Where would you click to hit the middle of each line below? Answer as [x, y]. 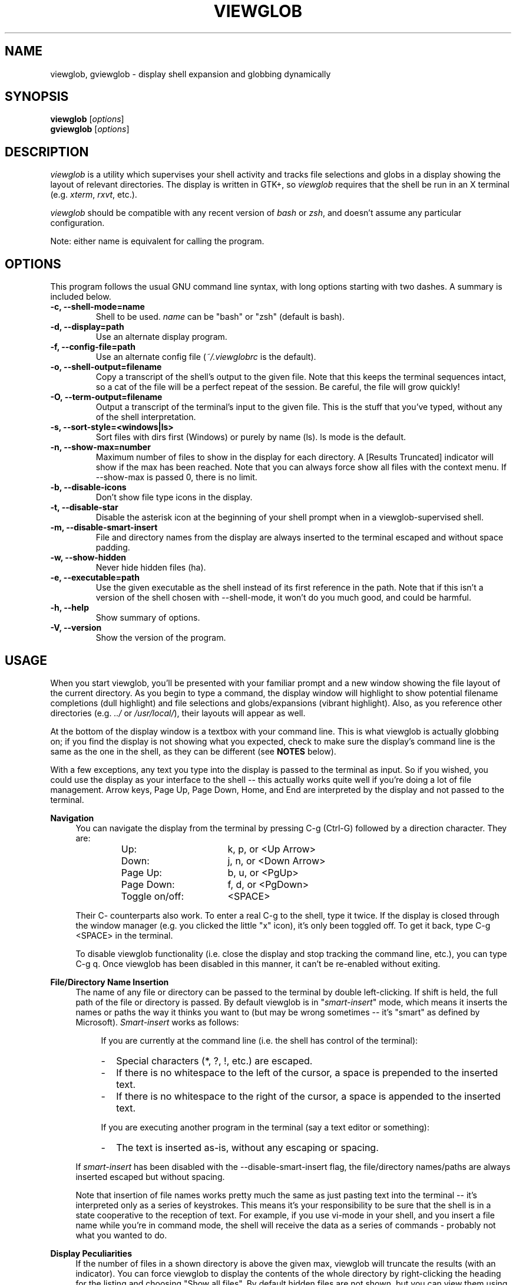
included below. [81, 297]
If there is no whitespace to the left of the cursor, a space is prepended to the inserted [307, 1072]
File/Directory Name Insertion [110, 982]
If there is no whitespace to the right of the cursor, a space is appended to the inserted [308, 1096]
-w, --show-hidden [88, 558]
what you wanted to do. [121, 1235]
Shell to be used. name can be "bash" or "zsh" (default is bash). [220, 317]
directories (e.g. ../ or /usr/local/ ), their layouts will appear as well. [178, 713]
